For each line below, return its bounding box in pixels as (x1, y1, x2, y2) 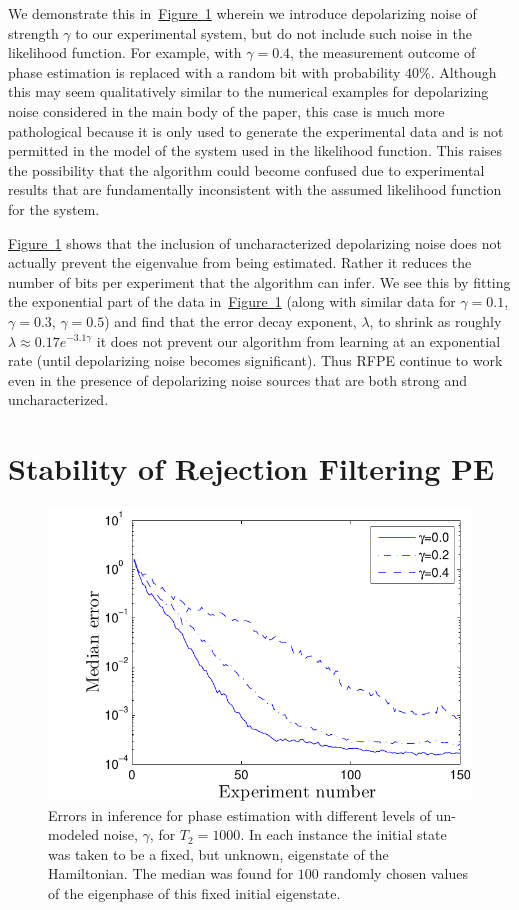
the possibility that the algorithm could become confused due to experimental (8, 159, 485, 180)
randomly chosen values (323, 863, 468, 884)
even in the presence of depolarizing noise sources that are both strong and (8, 369, 468, 390)
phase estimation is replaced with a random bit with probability (8, 61, 401, 82)
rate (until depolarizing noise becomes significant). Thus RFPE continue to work (8, 350, 503, 371)
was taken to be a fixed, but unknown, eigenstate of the (48, 843, 389, 864)
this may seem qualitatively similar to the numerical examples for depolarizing (8, 81, 489, 102)
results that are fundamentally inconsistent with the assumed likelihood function (8, 179, 502, 200)
